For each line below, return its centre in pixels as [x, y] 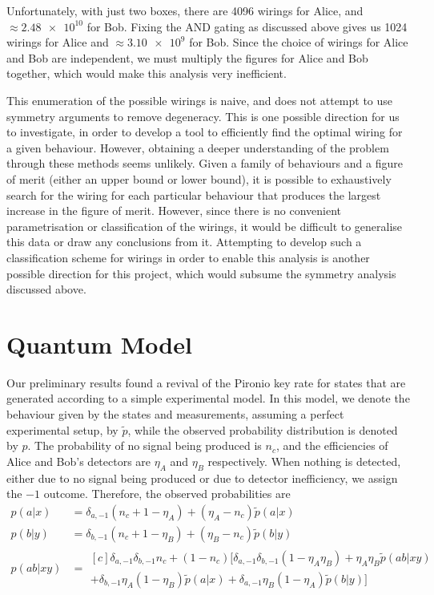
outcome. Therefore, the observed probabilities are [167, 494]
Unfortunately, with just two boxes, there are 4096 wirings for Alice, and [185, 10]
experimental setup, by [62, 429]
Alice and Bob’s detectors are [79, 461]
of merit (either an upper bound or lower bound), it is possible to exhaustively [199, 178]
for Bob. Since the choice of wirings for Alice [299, 42]
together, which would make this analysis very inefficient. [147, 73]
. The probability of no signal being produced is [145, 445]
